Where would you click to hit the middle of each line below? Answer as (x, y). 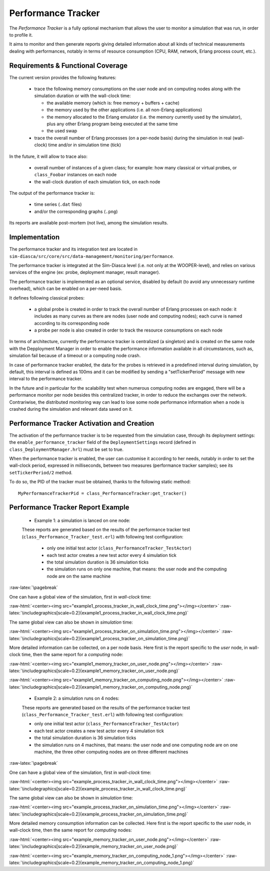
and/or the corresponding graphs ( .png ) (76, 211)
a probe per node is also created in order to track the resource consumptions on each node (128, 330)
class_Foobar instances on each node (75, 175)
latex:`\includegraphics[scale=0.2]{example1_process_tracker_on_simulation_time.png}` (99, 638)
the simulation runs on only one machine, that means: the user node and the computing (137, 569)
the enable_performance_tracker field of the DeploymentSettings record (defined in (102, 442)
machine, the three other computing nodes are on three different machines (111, 752)
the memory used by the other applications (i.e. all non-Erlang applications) (124, 110)
